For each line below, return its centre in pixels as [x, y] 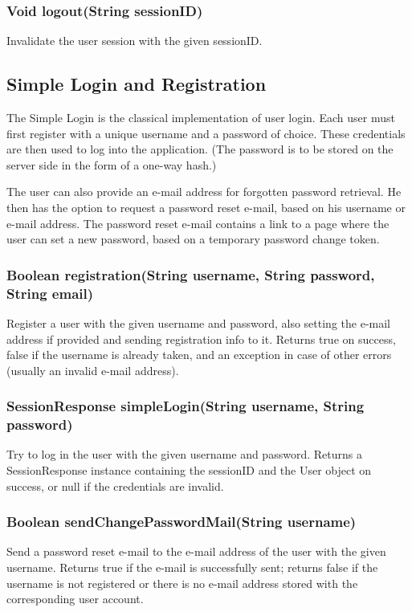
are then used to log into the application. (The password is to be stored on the [200, 149]
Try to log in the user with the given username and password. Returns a [184, 454]
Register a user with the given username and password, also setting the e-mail [199, 322]
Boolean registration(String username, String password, [191, 274]
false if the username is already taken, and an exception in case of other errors [199, 355]
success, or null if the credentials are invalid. [115, 486]
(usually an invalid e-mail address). [93, 370]
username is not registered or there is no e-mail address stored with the [182, 583]
